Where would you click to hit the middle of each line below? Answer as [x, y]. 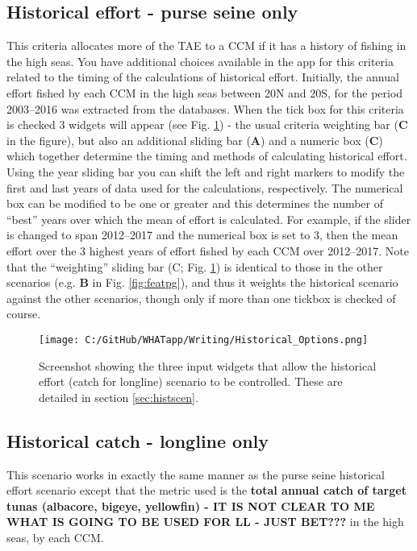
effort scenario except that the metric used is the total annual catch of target [206, 490]
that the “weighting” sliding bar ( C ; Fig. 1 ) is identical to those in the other [195, 266]
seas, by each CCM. [55, 537]
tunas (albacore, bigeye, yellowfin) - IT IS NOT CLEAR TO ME [191, 505]
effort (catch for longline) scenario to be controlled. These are [191, 381]
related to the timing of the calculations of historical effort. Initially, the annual [203, 77]
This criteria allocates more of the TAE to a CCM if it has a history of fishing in [206, 46]
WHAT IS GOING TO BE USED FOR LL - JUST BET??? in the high [205, 522]
